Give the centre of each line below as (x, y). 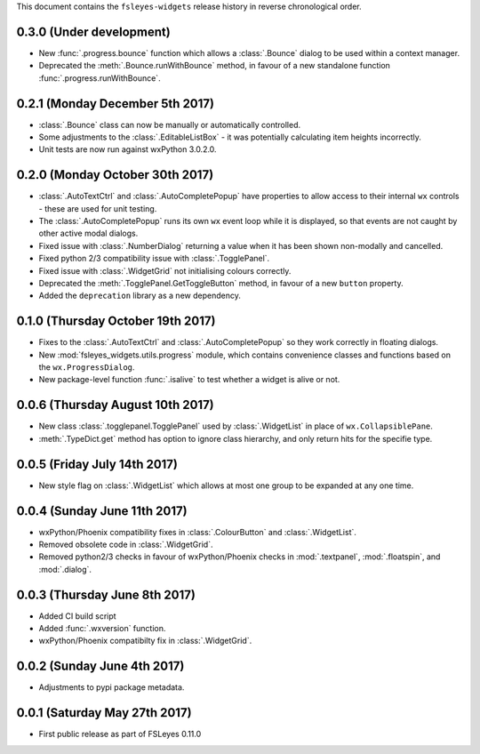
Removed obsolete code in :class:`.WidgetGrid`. (126, 544)
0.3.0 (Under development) (93, 32)
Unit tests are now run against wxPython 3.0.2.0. (128, 149)
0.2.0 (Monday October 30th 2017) (115, 175)
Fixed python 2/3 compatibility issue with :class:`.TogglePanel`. (154, 259)
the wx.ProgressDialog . (87, 367)
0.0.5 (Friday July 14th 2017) (97, 464)
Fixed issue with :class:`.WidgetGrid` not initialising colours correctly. (165, 270)
